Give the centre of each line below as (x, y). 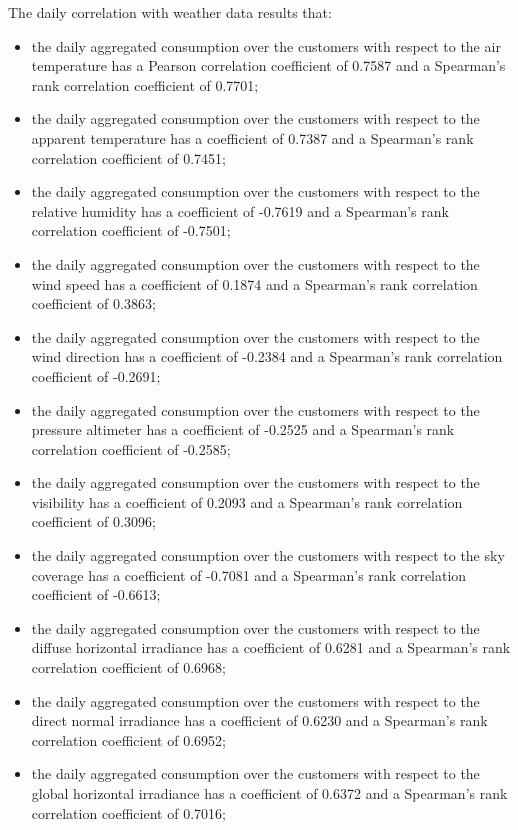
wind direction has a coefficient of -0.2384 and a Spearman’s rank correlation (267, 356)
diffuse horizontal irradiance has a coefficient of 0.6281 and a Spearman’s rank (271, 647)
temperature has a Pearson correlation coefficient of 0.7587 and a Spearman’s (268, 65)
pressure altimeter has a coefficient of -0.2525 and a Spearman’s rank (243, 429)
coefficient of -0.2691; (96, 375)
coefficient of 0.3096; (93, 521)
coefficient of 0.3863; (93, 303)
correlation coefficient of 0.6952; (128, 739)
